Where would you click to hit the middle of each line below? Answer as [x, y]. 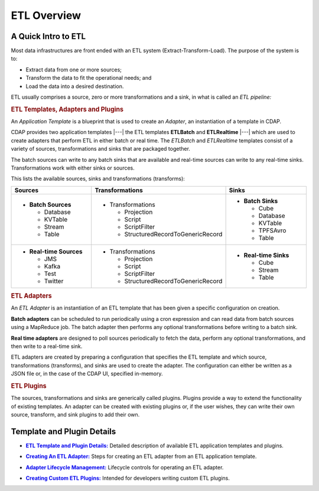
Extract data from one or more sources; [74, 69]
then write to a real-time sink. [47, 346]
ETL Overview [46, 15]
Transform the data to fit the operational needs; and [89, 78]
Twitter [54, 281]
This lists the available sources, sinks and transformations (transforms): [98, 179]
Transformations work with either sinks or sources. [73, 168]
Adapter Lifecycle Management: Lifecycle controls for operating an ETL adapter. [125, 467]
